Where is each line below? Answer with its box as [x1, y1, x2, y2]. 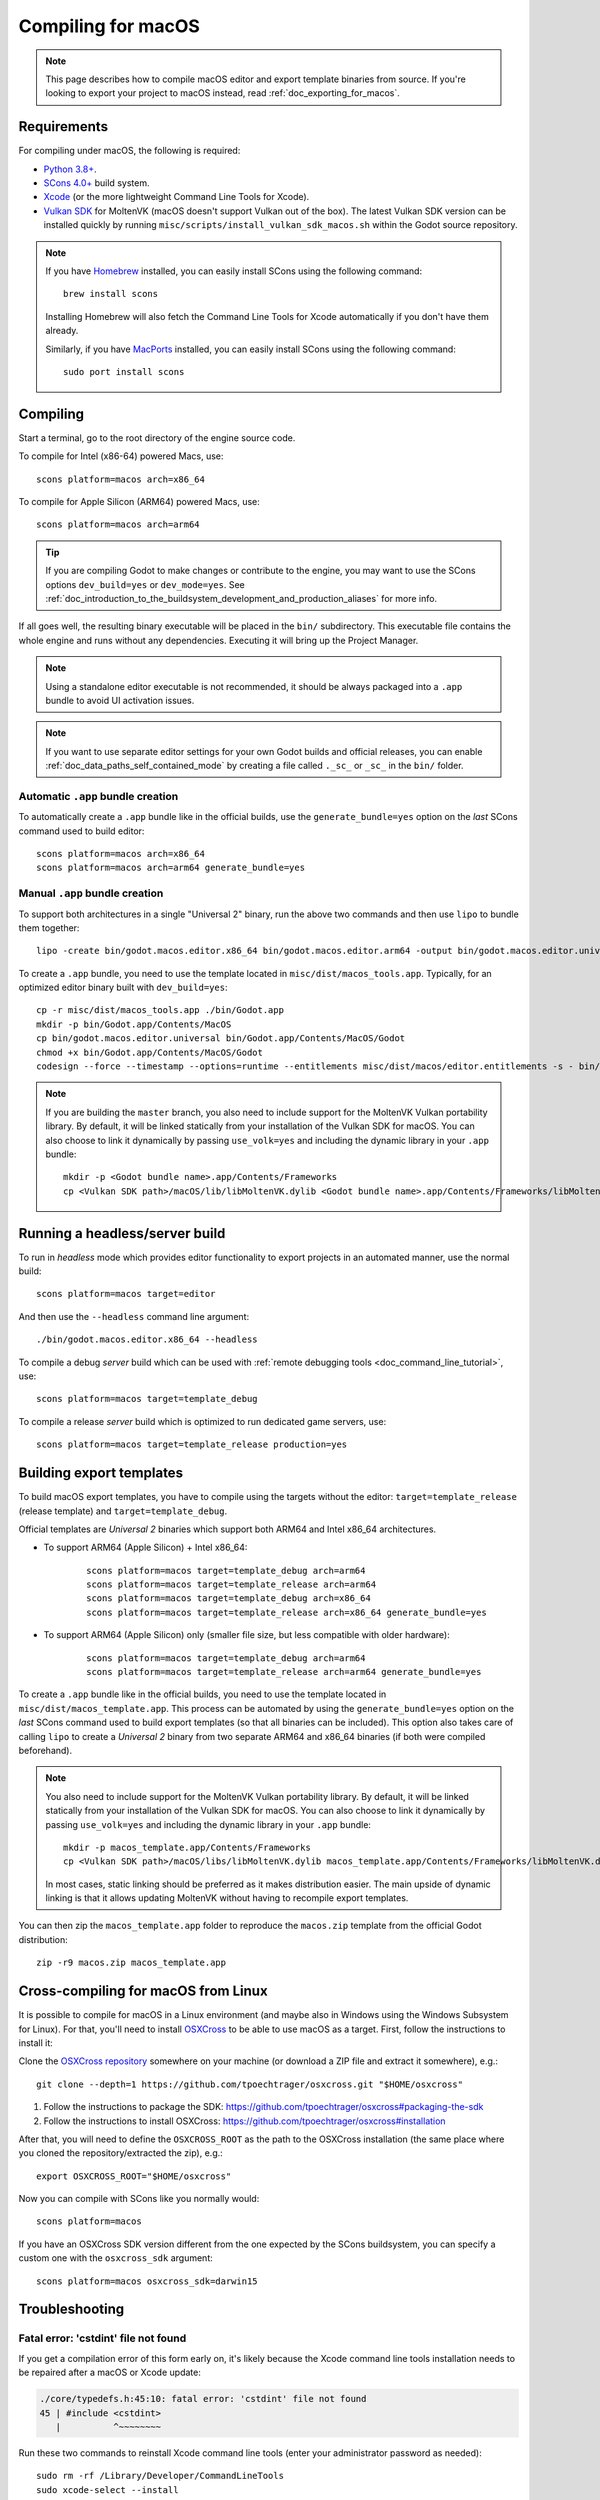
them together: [18, 921, 80, 934]
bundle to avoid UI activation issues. [45, 694, 195, 706]
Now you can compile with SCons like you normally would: [18, 2193, 260, 2205]
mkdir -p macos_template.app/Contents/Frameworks [63, 1841, 312, 1853]
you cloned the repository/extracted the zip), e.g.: [18, 2147, 224, 2159]
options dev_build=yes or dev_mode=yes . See [45, 578, 245, 590]
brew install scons [63, 288, 159, 300]
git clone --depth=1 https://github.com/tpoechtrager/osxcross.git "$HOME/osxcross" [36, 2078, 464, 2090]
